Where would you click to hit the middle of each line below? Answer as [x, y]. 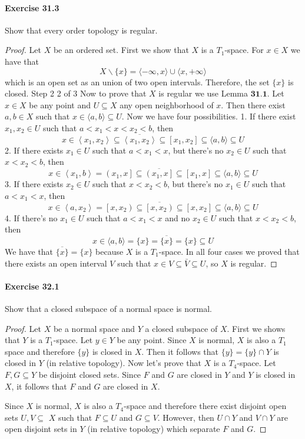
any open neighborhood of [167, 104]
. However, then [186, 417]
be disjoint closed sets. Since [90, 374]
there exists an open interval [56, 263]
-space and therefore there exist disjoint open [205, 406]
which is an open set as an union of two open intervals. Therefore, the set [137, 82]
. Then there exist [253, 104]
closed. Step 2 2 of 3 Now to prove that [76, 93]
